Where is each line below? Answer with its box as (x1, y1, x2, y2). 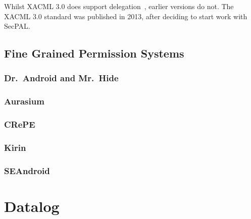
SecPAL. (4, 21, 30, 31)
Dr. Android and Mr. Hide (4, 72, 119, 84)
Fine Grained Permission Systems (4, 45, 184, 61)
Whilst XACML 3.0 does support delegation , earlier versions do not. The (4, 1, 234, 11)
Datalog (4, 195, 60, 216)
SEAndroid (4, 164, 50, 177)
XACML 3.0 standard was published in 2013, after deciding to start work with (4, 11, 247, 21)
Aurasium (4, 95, 44, 107)
